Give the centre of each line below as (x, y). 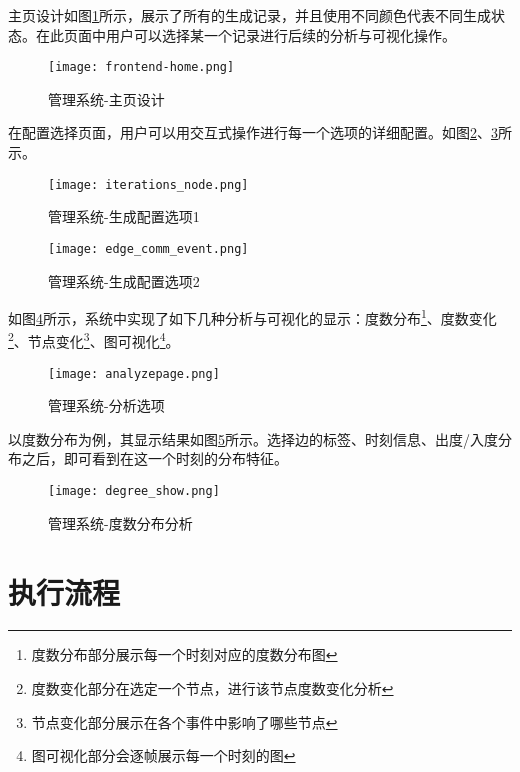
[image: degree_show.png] (134, 491)
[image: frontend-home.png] (141, 67)
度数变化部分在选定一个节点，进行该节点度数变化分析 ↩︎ (212, 688)
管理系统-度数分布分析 (120, 522)
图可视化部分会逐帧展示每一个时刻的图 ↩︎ (163, 755)
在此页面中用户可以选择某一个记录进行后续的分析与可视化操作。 (245, 34)
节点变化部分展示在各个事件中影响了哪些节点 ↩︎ (184, 721)
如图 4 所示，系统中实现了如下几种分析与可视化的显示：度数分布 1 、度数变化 (252, 316)
